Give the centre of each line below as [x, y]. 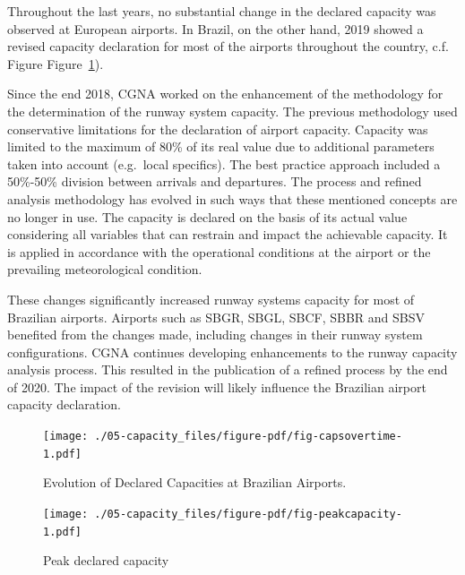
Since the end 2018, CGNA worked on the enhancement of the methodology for [225, 94]
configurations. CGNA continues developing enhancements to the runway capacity [232, 352]
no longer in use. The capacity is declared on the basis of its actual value [207, 216]
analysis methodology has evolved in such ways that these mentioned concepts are [232, 198]
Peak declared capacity [106, 560]
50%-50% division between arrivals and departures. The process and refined [215, 181]
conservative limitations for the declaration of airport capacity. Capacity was [218, 129]
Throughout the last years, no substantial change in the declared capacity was [222, 11]
